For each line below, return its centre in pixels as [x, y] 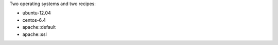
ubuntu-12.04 [37, 13]
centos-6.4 [34, 20]
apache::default [39, 27]
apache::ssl [35, 34]
